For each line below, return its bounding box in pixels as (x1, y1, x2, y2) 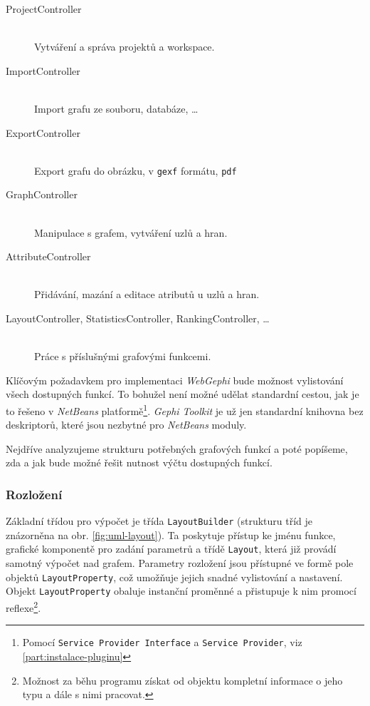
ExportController (6, 125, 80, 140)
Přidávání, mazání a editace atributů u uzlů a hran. (34, 287, 260, 302)
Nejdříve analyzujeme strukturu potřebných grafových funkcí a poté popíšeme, (6, 441, 348, 456)
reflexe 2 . (6, 598, 41, 615)
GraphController (6, 187, 78, 202)
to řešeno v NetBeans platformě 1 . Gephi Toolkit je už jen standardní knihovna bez (6, 401, 364, 418)
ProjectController (6, 1, 82, 16)
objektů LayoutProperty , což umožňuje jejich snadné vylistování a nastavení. (6, 569, 343, 584)
